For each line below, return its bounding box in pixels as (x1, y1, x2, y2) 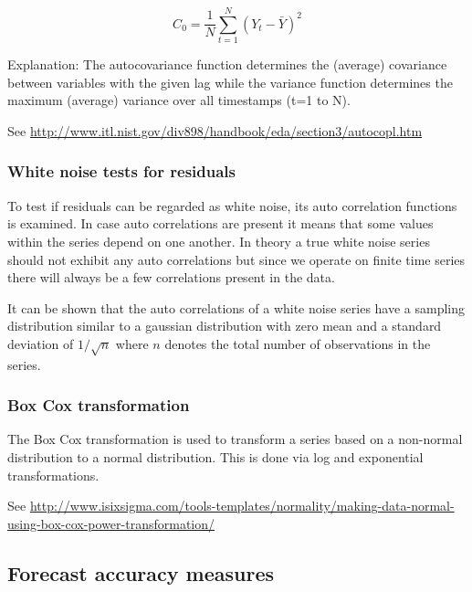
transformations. (7, 465, 100, 484)
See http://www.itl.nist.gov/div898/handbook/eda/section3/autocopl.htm (7, 121, 423, 140)
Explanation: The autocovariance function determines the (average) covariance (7, 55, 447, 74)
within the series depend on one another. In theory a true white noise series (7, 231, 430, 250)
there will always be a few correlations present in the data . (7, 268, 335, 287)
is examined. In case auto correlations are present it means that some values (7, 214, 434, 233)
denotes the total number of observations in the (164, 333, 431, 353)
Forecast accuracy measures (7, 558, 274, 587)
